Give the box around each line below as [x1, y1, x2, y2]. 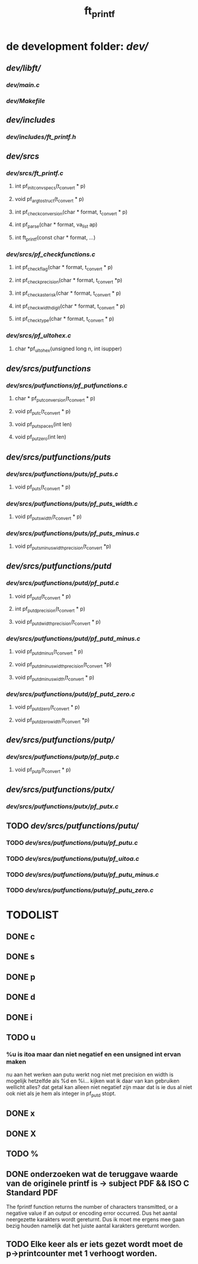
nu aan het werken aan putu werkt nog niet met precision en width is [6, 1071, 174, 1078]
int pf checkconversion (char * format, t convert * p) [14, 208, 128, 217]
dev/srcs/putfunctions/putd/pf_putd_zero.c [6, 690, 135, 698]
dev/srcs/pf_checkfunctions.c [6, 250, 96, 258]
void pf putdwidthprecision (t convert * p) [14, 618, 101, 627]
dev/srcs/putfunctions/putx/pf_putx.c [6, 802, 119, 810]
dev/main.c [6, 81, 40, 90]
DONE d [6, 992, 36, 1003]
